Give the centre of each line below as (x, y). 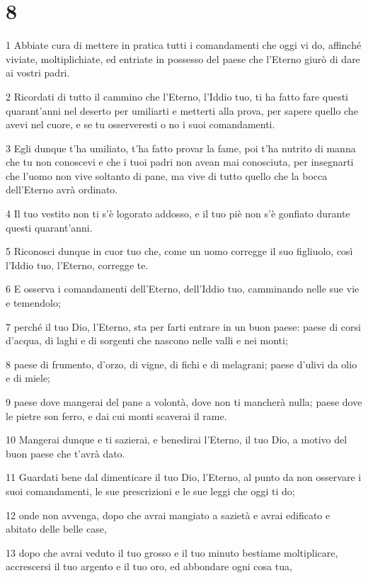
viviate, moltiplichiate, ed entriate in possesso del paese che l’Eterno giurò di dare (183, 58)
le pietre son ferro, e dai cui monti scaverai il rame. (116, 415)
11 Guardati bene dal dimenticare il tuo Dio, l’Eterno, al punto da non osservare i (184, 477)
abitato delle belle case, (56, 529)
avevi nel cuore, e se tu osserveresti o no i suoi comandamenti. (140, 124)
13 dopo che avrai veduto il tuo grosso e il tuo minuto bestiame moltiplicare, (172, 552)
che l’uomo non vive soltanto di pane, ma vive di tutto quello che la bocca (167, 175)
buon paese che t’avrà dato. (65, 453)
